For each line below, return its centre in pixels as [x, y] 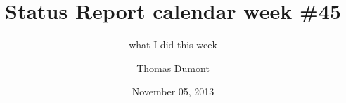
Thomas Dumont [173, 68]
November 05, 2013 [173, 91]
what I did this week [173, 44]
